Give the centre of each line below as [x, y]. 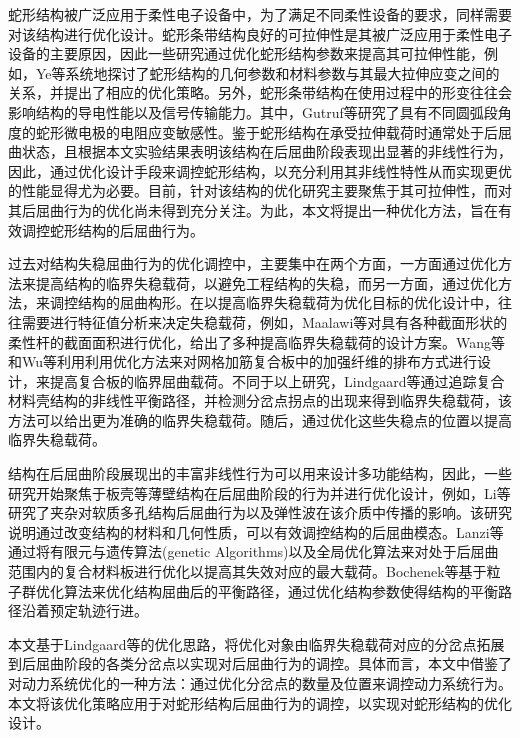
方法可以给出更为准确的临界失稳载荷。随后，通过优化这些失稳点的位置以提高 [260, 419]
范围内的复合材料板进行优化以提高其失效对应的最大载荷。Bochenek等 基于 [247, 571]
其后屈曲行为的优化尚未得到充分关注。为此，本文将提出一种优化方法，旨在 [253, 209]
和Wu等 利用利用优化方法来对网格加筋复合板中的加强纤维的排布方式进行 [243, 361]
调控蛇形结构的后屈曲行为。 [112, 229]
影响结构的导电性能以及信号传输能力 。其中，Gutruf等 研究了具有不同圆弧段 [253, 111]
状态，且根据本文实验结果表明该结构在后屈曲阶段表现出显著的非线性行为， [266, 151]
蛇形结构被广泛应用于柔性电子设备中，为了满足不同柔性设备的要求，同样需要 [260, 14]
